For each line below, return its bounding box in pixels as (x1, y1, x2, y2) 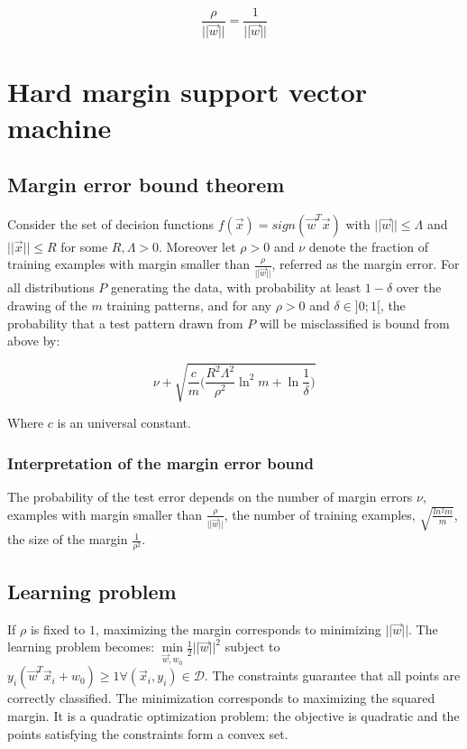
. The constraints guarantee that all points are (204, 666, 461, 685)
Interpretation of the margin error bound (7, 451, 314, 474)
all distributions (7, 278, 95, 297)
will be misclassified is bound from (259, 313, 450, 332)
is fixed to (30, 619, 86, 638)
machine (7, 108, 112, 145)
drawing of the (7, 296, 87, 315)
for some (60, 236, 108, 255)
